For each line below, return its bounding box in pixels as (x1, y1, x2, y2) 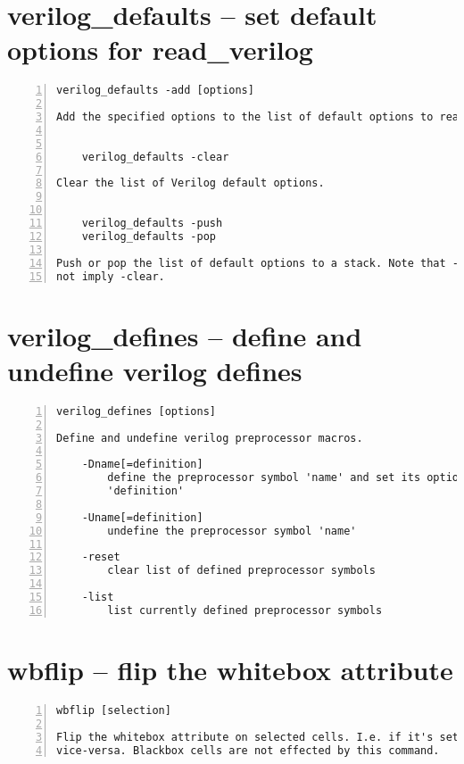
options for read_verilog (7, 31, 313, 68)
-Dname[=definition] (81, 458, 203, 471)
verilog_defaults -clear (81, 150, 229, 163)
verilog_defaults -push (81, 217, 223, 230)
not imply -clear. (56, 270, 165, 283)
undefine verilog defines (7, 352, 302, 388)
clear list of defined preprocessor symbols (107, 564, 376, 577)
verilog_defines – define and (7, 317, 362, 353)
